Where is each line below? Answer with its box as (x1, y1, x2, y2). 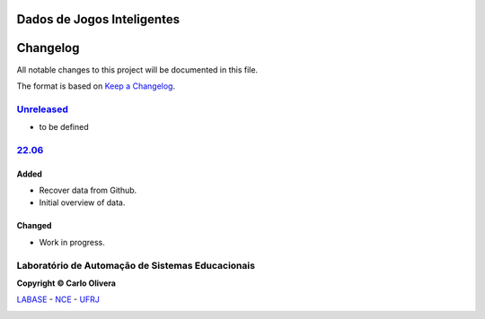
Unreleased (16, 103, 69, 116)
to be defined (39, 122, 89, 133)
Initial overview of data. (39, 197, 126, 208)
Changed (16, 220, 52, 231)
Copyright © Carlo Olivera (16, 278, 117, 289)
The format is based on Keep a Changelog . (16, 81, 175, 91)
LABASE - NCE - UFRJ (16, 294, 101, 305)
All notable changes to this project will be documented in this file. (16, 64, 259, 75)
